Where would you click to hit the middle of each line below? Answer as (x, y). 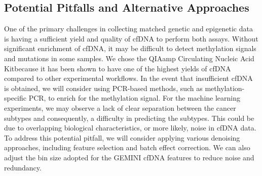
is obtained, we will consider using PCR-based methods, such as (103, 88)
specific (15, 98)
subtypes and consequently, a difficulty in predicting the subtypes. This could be (129, 118)
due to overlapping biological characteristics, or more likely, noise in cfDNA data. (130, 128)
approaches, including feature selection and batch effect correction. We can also (127, 147)
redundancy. (23, 167)
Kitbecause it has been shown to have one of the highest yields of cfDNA (118, 68)
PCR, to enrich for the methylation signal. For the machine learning (135, 98)
